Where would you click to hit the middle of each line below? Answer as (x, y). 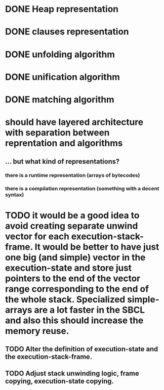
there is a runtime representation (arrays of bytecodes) (73, 175)
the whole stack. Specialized (65, 299)
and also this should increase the (74, 320)
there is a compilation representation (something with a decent (82, 189)
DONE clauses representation (67, 32)
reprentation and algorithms (64, 143)
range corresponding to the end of (77, 289)
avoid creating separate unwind (72, 226)
